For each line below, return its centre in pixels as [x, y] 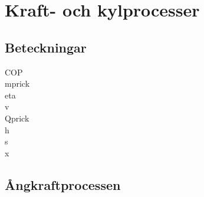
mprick [17, 83]
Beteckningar [46, 47]
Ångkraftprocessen [63, 184]
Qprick [17, 118]
